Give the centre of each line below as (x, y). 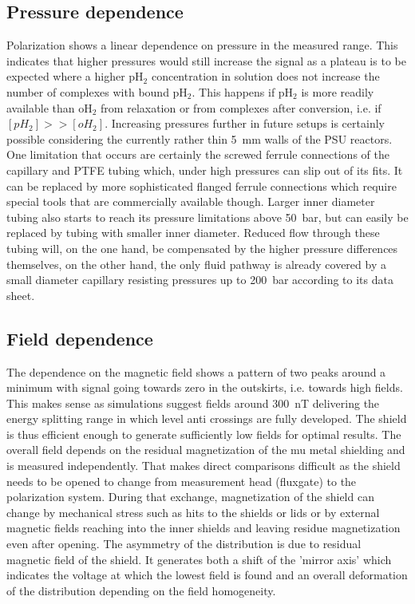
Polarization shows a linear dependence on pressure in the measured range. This (202, 45)
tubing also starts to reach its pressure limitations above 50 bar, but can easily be (207, 217)
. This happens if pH (243, 91)
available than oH (49, 107)
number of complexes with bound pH (97, 91)
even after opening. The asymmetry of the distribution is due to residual (184, 544)
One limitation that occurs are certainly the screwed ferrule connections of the (198, 154)
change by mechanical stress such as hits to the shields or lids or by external (193, 512)
